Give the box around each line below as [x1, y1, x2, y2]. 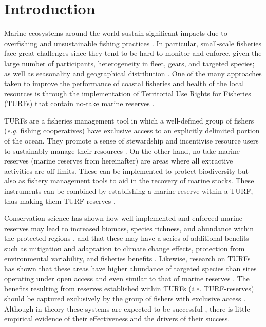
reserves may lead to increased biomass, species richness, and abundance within [4, 222, 254, 233]
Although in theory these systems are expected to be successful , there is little [4, 303, 250, 314]
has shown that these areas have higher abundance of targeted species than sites [4, 263, 257, 274]
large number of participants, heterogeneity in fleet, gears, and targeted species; [4, 57, 255, 68]
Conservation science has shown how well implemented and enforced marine [4, 213, 242, 223]
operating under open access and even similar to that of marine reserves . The [4, 273, 250, 283]
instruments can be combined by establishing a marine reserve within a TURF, [4, 186, 253, 196]
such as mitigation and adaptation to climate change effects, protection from [4, 243, 245, 253]
